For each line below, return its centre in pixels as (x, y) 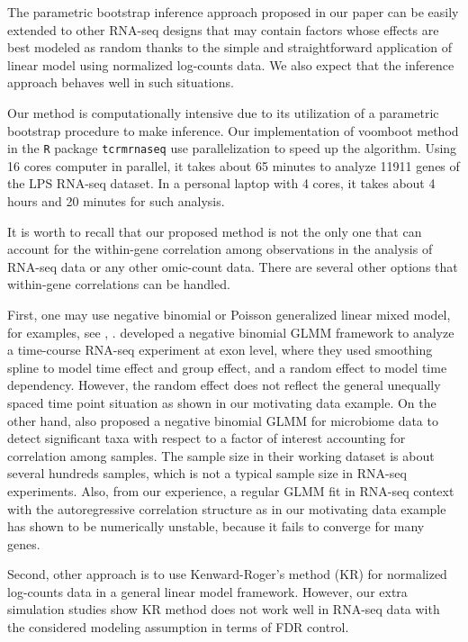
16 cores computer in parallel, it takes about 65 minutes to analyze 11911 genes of (234, 165)
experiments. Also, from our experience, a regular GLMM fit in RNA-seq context (231, 490)
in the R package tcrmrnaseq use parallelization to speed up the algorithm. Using (232, 148)
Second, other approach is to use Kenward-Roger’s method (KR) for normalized (227, 574)
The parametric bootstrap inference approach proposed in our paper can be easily (233, 12)
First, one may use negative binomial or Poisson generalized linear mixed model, (229, 314)
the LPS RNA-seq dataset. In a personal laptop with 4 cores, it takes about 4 (221, 183)
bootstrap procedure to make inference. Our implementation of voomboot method (233, 130)
